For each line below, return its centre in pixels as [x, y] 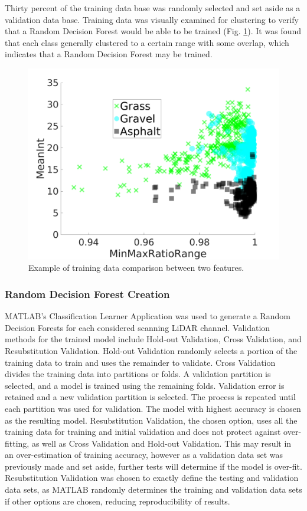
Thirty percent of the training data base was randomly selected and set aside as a [153, 8]
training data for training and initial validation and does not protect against [143, 432]
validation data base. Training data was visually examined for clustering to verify [152, 19]
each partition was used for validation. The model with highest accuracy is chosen [153, 408]
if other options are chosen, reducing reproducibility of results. [117, 501]
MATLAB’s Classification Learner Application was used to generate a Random [148, 316]
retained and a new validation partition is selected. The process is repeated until [150, 397]
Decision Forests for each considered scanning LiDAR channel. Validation [138, 327]
